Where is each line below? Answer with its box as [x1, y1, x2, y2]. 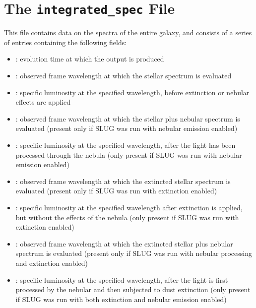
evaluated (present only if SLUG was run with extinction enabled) [15, 185, 217, 196]
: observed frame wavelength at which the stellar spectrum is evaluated [15, 70, 232, 81]
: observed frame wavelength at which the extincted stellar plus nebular [15, 238, 233, 248]
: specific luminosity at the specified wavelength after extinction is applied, [15, 202, 243, 212]
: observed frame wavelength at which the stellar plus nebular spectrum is [15, 113, 240, 123]
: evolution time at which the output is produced [15, 54, 164, 64]
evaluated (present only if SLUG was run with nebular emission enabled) [15, 123, 238, 133]
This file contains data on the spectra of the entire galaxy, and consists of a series [4, 27, 252, 38]
